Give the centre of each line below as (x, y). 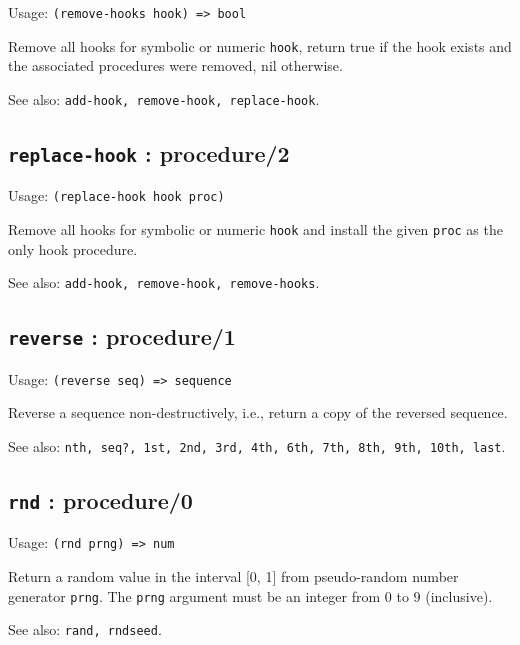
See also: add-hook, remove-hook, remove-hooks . (164, 282)
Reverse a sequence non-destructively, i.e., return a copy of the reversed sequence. (258, 412)
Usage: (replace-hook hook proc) (116, 195)
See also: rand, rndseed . (85, 629)
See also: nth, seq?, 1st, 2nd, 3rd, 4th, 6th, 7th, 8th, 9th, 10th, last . (257, 445)
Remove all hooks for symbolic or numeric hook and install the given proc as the (255, 229)
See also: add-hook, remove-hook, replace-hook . (164, 98)
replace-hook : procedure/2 (149, 152)
